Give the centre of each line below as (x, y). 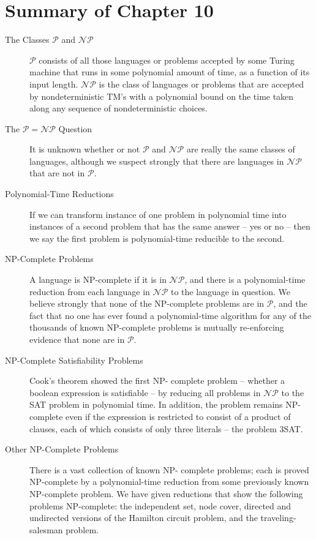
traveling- (278, 518)
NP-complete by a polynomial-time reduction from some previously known (169, 482)
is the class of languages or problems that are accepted (201, 84)
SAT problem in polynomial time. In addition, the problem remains (156, 404)
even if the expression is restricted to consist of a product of (178, 416)
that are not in (57, 173)
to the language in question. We (230, 291)
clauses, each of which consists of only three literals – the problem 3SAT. (166, 428)
